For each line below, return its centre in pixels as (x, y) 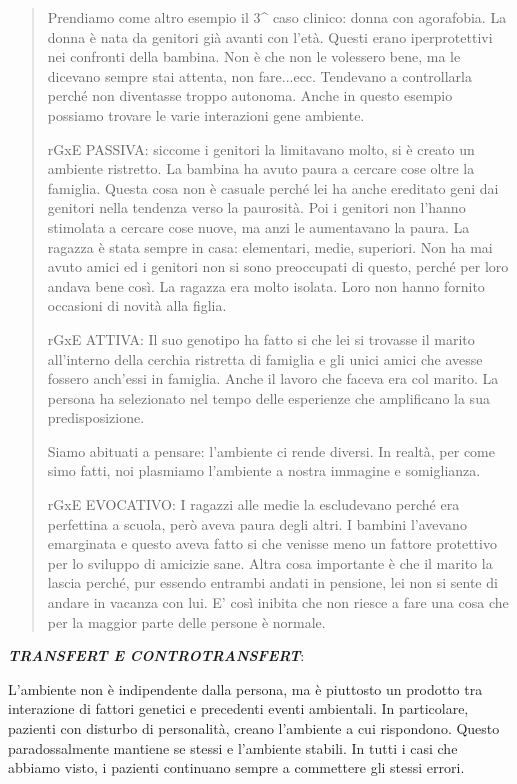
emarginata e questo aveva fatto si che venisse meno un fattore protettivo (272, 543)
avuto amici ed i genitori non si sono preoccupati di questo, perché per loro (278, 266)
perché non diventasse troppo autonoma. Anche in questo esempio (250, 95)
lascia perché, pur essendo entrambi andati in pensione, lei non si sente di (272, 582)
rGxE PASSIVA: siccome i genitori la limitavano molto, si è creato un (261, 148)
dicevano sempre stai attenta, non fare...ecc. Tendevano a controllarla (259, 75)
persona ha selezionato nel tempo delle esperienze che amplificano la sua (268, 397)
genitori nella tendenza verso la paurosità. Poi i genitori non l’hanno (256, 207)
